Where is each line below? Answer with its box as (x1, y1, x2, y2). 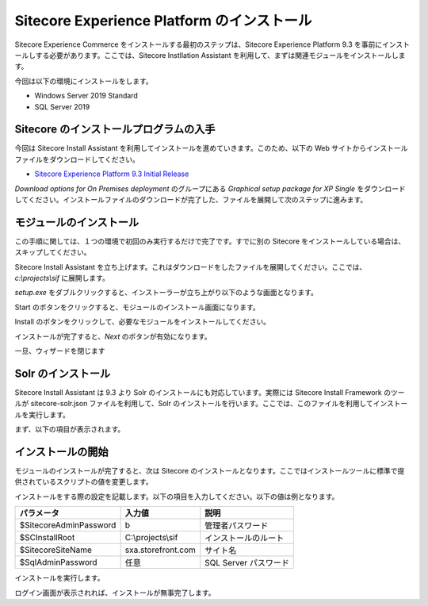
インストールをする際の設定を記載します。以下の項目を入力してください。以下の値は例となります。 (14, 492, 339, 501)
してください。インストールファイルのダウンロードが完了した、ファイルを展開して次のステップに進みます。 (14, 194, 368, 204)
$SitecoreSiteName (19, 544, 93, 555)
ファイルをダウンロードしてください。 (14, 155, 140, 164)
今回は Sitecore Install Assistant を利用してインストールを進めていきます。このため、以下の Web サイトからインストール (14, 144, 408, 153)
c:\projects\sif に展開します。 (14, 274, 110, 283)
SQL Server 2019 (34, 102, 90, 111)
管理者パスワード (204, 520, 269, 531)
